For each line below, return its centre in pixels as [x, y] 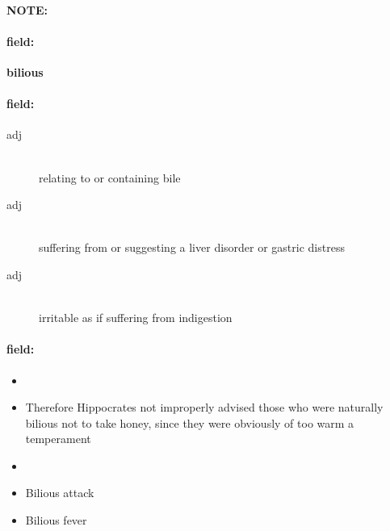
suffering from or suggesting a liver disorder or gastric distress [192, 247]
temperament [58, 439]
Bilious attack [60, 493]
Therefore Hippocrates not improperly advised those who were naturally [204, 407]
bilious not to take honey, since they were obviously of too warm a [190, 422]
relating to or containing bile [110, 177]
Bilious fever [56, 520]
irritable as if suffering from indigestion [136, 318]
